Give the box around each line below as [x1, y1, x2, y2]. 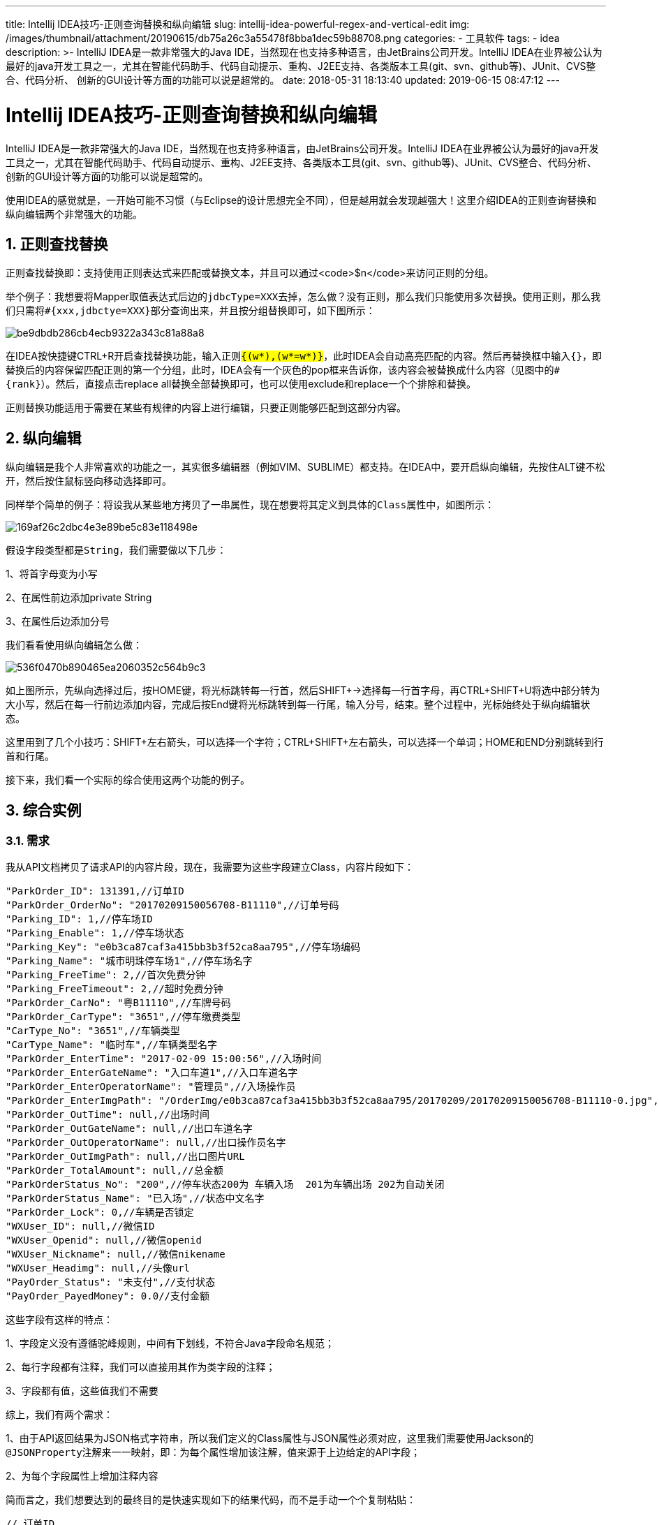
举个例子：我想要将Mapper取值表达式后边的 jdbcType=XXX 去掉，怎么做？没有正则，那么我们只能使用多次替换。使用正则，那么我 [6, 290, 601, 303]
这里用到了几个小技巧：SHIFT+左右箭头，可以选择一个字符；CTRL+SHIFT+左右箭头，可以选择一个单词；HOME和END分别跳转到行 [6, 736, 604, 749]
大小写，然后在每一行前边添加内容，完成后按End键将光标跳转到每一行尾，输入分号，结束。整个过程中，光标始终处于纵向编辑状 [6, 698, 591, 711]
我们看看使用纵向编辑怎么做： [6, 639, 142, 651]
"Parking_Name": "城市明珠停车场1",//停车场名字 [6, 955, 253, 967]
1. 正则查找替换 [6, 235, 108, 253]
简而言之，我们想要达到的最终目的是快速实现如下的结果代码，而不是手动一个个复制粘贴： [6, 1494, 416, 1506]
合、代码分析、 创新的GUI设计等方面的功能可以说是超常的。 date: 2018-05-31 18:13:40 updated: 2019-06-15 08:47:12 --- [6, 74, 560, 86]
